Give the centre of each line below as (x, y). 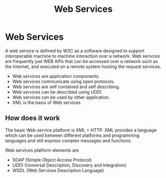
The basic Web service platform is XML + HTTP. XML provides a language (81, 130)
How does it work (33, 118)
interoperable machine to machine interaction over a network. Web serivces (83, 56)
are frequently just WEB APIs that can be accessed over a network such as (82, 61)
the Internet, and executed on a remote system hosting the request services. (83, 66)
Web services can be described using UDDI (57, 92)
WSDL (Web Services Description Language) (58, 170)
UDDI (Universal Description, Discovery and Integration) (69, 165)
